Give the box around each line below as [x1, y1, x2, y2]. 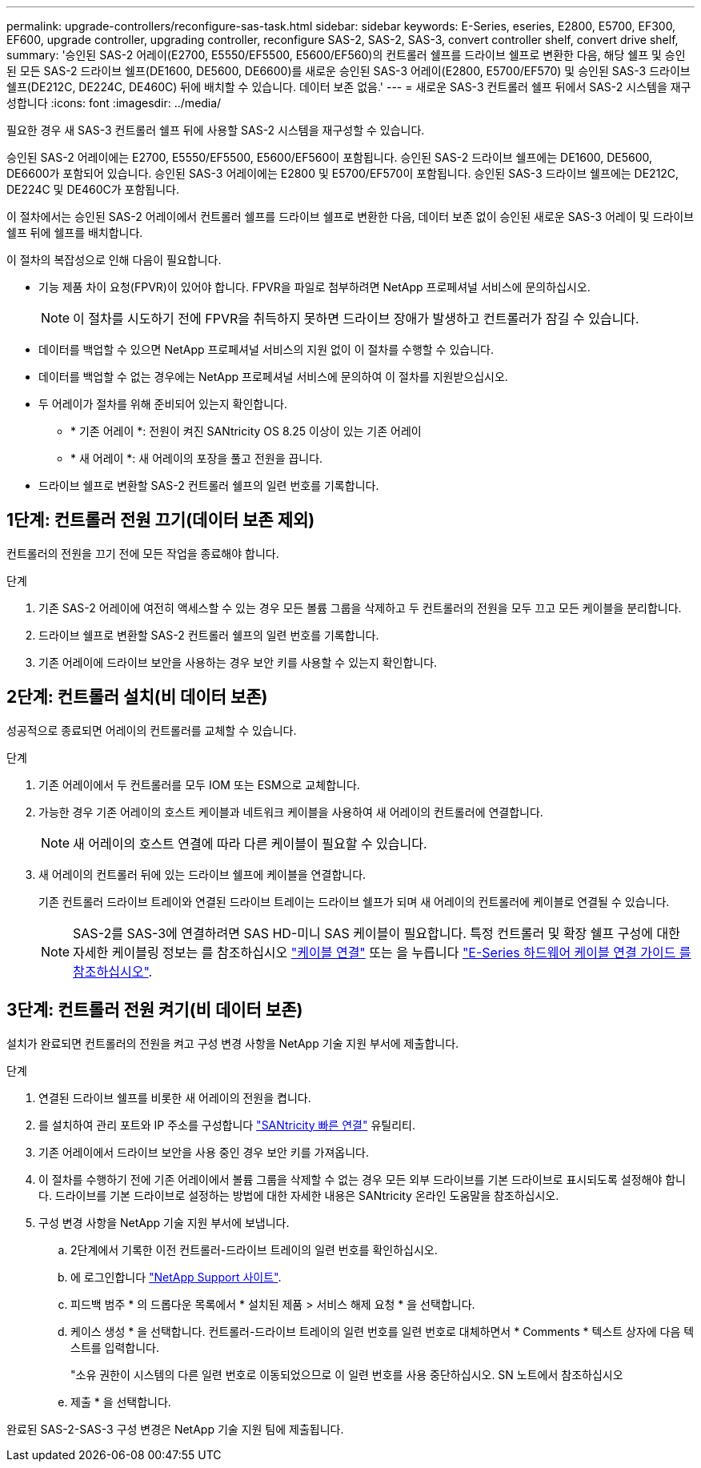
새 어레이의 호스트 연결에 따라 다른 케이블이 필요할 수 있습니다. [73, 835, 427, 852]
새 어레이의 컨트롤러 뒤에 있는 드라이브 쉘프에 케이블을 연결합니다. [38, 867, 367, 881]
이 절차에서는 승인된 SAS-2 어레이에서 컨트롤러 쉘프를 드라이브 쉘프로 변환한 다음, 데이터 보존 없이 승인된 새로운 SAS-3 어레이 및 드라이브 [6, 210, 695, 223]
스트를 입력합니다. [70, 1340, 160, 1354]
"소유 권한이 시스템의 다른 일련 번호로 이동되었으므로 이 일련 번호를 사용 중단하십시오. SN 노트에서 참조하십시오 [70, 1367, 623, 1382]
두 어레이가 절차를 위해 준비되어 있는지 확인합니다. [38, 397, 288, 411]
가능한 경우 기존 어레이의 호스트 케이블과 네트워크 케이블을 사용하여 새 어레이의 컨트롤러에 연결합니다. [38, 804, 543, 819]
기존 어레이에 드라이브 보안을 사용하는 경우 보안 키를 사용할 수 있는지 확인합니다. [38, 655, 438, 669]
